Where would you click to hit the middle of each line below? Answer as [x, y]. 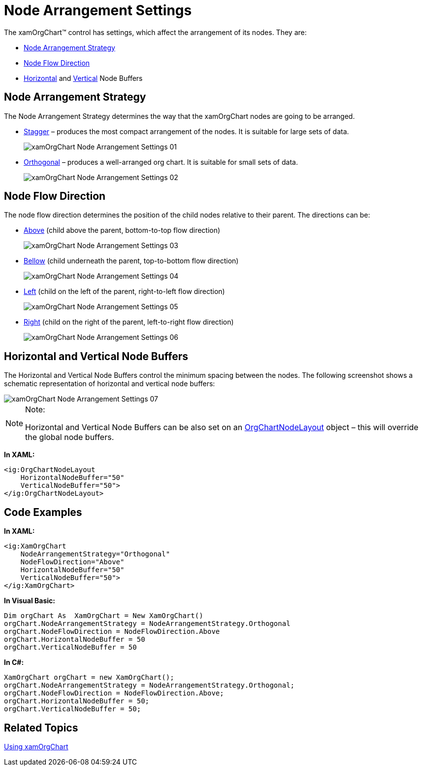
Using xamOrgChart [36, 746]
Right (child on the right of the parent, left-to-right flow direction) [129, 322]
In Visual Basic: [30, 601]
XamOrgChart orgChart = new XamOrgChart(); [89, 678]
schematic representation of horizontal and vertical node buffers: [110, 384]
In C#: [14, 662]
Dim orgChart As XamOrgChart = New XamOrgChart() [104, 616]
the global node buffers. [70, 437]
